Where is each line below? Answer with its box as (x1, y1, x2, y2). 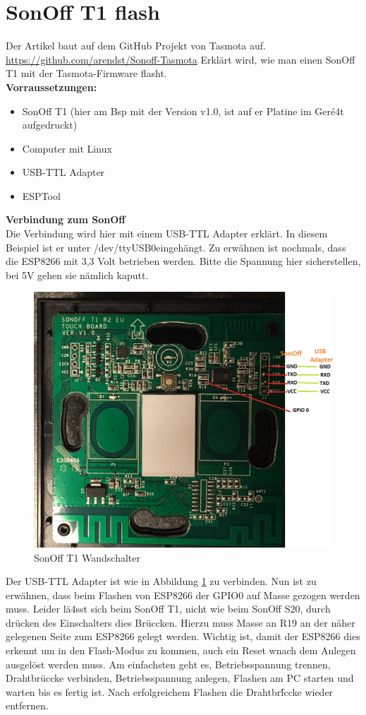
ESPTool (22, 188, 61, 203)
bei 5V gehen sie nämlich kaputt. (6, 267, 149, 282)
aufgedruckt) (22, 117, 78, 132)
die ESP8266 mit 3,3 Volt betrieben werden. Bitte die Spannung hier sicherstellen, (6, 254, 361, 268)
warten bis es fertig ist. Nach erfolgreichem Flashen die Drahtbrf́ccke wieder (6, 684, 334, 699)
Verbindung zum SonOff (6, 212, 126, 227)
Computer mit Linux (22, 141, 112, 155)
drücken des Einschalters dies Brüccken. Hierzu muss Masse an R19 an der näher (6, 615, 355, 630)
